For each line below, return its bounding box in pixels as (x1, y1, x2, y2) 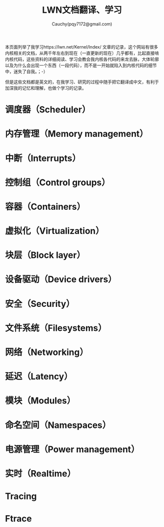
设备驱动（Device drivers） (5, 274, 117, 285)
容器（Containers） (5, 201, 85, 212)
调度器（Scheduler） (5, 104, 91, 115)
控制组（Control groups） (5, 177, 111, 188)
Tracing (5, 491, 37, 502)
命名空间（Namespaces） (5, 420, 111, 430)
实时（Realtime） (5, 468, 76, 479)
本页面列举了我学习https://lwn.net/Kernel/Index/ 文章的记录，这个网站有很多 (5, 44, 159, 50)
